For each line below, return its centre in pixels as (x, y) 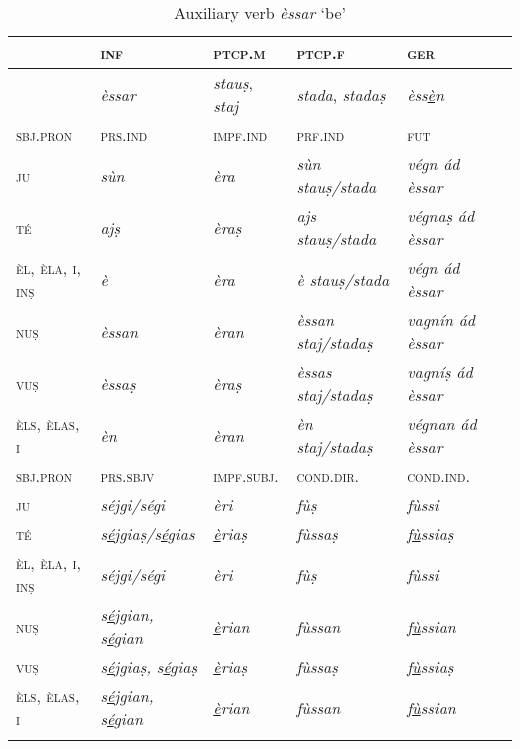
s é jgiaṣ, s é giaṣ (148, 666)
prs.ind (124, 134)
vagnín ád (441, 319)
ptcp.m (239, 52)
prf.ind (320, 134)
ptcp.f (320, 52)
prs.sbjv (127, 475)
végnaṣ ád (441, 215)
